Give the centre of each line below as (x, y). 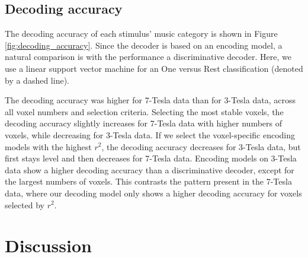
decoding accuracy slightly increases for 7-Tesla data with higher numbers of (144, 123)
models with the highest (48, 146)
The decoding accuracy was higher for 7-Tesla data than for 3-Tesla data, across (150, 100)
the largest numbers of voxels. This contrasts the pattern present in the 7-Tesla (148, 181)
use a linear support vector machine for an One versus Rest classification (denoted (154, 68)
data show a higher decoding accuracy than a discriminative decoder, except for (150, 169)
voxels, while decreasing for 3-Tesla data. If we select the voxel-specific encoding (150, 134)
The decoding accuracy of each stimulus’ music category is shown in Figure (141, 34)
